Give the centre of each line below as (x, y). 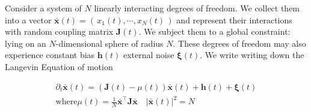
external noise (149, 55)
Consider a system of (43, 8)
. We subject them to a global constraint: (214, 31)
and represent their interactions (234, 19)
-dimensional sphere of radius (109, 43)
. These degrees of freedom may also (239, 43)
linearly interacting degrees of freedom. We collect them (197, 8)
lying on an (26, 43)
